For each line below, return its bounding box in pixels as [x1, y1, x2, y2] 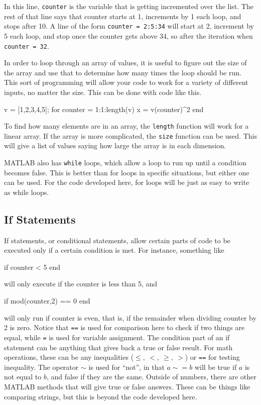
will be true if [194, 361, 237, 372]
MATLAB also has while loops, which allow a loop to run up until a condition [4, 157, 246, 168]
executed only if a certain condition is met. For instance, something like [4, 245, 224, 255]
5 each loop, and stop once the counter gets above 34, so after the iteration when [4, 30, 253, 41]
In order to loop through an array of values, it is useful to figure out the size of [4, 57, 247, 68]
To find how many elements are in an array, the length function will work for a [4, 121, 249, 131]
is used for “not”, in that [88, 361, 165, 372]
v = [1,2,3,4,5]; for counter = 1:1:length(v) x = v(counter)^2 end [4, 104, 204, 114]
